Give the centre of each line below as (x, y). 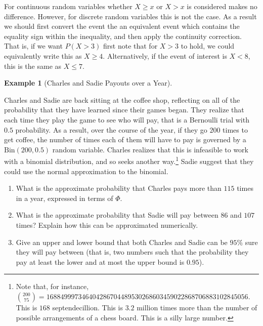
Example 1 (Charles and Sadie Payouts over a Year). (88, 83)
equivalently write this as (43, 55)
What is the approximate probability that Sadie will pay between (117, 215)
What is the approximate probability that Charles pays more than (119, 188)
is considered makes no (222, 6)
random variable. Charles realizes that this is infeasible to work (150, 149)
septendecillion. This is (87, 307)
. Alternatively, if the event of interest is (165, 55)
